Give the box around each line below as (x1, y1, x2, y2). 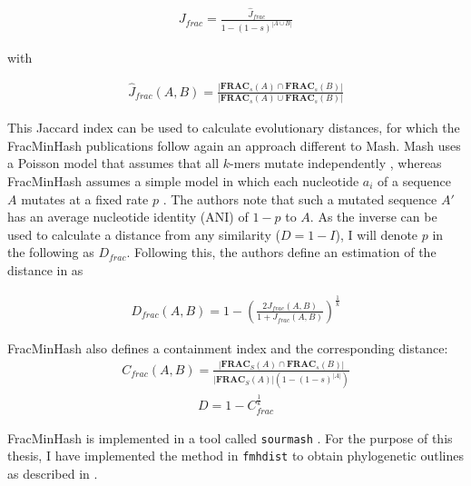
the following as (7, 243, 94, 262)
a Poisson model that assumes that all (7, 154, 220, 173)
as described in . (7, 463, 98, 482)
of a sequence (378, 171, 452, 190)
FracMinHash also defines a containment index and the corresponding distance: (7, 338, 448, 357)
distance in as (7, 260, 83, 279)
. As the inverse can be (309, 207, 437, 226)
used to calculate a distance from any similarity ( (7, 224, 280, 243)
